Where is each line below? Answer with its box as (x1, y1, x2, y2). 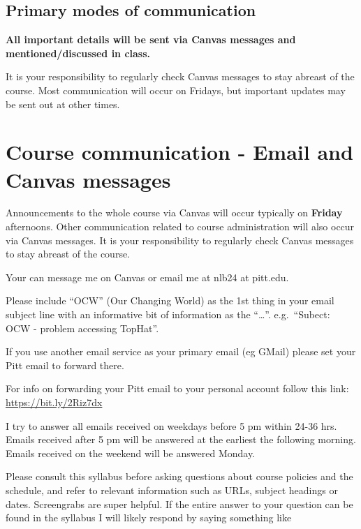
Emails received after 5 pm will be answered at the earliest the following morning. (6, 432, 356, 447)
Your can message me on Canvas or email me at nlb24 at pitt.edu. (6, 269, 289, 284)
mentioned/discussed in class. (6, 45, 151, 60)
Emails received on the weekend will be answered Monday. (6, 445, 256, 460)
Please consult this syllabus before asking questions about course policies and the (6, 469, 353, 484)
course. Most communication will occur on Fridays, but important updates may (6, 82, 346, 97)
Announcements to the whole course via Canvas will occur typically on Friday (6, 205, 343, 220)
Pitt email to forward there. (6, 357, 124, 372)
